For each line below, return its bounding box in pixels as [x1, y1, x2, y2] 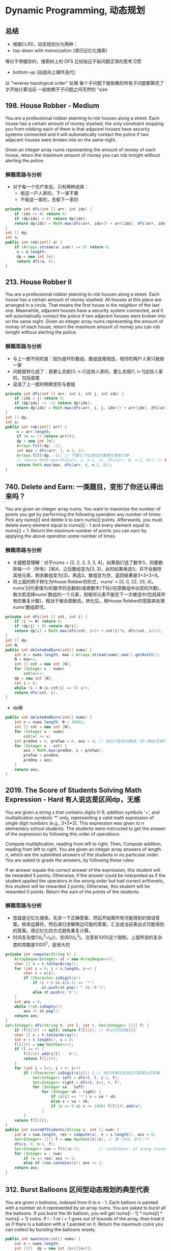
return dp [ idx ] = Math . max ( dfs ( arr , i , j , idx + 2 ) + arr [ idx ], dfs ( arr [14, 405, 167, 411]
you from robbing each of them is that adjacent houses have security [5, 126, 150, 132]
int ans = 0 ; [14, 999, 42, 1004]
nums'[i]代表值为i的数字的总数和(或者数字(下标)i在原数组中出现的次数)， [12, 585, 164, 591]
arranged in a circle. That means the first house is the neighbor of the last [5, 302, 160, 308]
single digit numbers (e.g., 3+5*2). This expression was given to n [5, 820, 145, 826]
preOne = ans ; [23, 757, 53, 763]
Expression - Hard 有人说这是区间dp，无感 [5, 795, 141, 804]
